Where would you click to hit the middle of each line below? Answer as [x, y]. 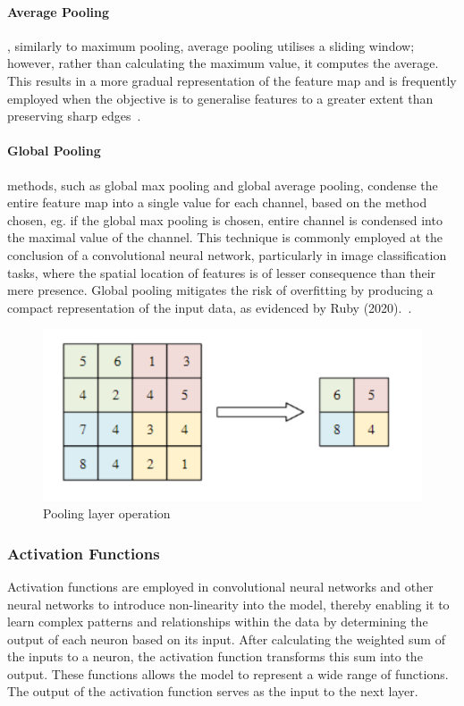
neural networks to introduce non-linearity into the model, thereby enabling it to [228, 604]
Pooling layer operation [107, 513]
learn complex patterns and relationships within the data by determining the [218, 622]
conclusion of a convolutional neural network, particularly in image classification [227, 254]
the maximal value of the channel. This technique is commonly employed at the [225, 237]
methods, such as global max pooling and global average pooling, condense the [223, 185]
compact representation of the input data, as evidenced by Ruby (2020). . [210, 307]
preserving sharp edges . [74, 116]
